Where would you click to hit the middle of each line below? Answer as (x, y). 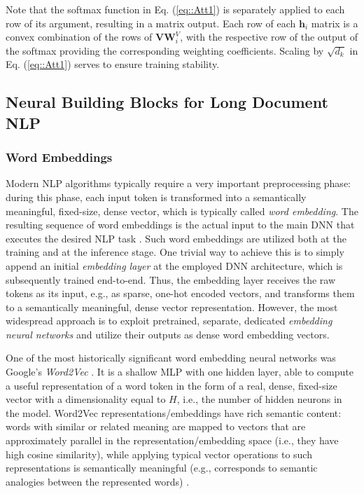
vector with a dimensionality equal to (86, 399)
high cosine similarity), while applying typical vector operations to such (159, 454)
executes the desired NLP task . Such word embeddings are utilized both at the (176, 238)
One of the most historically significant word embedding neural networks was (171, 358)
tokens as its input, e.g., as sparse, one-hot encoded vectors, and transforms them (180, 293)
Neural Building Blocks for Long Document (167, 102)
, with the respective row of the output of (269, 37)
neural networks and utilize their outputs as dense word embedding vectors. (168, 334)
